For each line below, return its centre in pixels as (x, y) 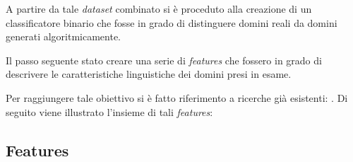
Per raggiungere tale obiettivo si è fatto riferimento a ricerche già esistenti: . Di (177, 97)
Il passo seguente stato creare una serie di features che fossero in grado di (164, 60)
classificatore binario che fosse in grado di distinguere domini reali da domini (172, 22)
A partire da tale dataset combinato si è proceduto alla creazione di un (159, 8)
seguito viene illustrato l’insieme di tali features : (109, 111)
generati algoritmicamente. (64, 36)
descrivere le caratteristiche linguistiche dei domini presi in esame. (149, 74)
